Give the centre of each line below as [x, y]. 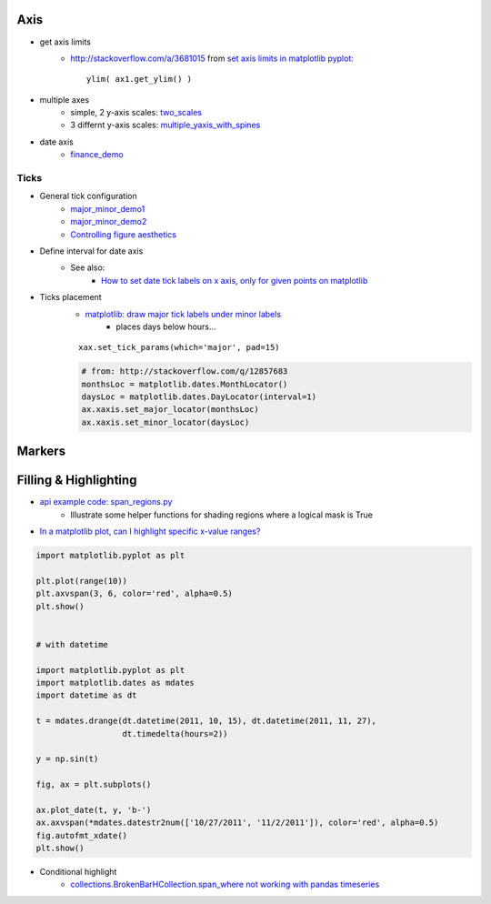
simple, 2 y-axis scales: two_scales [136, 113]
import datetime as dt [86, 695]
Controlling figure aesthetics [124, 234]
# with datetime [72, 644]
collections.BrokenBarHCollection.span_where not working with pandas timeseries [225, 884]
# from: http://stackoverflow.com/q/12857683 [185, 372]
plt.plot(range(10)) [81, 581]
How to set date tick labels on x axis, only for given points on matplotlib [235, 280]
